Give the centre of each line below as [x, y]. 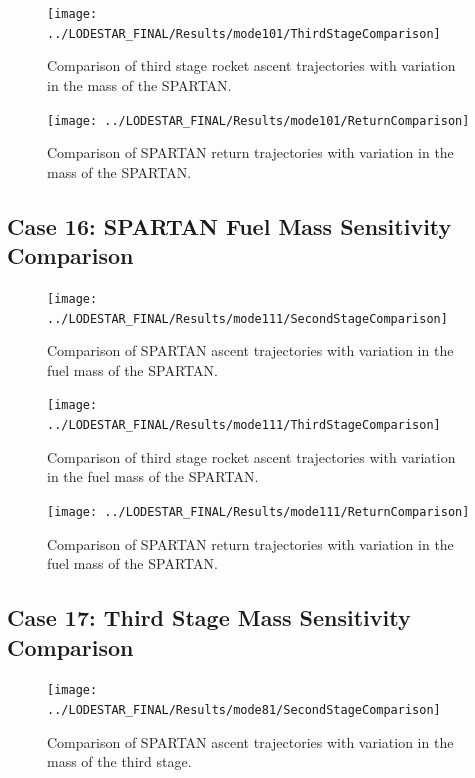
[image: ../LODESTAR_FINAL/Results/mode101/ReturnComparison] [258, 120]
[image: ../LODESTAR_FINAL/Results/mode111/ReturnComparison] [258, 511]
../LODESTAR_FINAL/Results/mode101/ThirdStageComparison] [244, 33]
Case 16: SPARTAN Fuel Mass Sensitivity [229, 225]
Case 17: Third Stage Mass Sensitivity [209, 617]
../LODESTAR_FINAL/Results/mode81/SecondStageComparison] [244, 710]
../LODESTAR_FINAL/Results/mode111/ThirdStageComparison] [244, 425]
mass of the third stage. [119, 761]
